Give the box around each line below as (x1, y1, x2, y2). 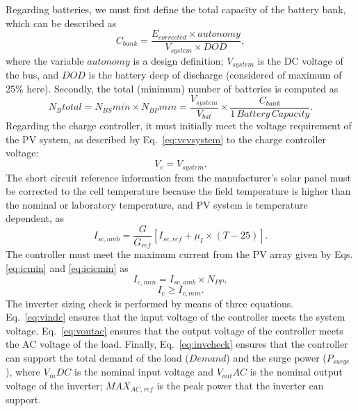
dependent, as (6, 211, 65, 225)
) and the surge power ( (226, 350, 327, 364)
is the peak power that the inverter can (156, 378, 324, 392)
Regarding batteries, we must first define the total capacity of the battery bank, (6, 2, 346, 16)
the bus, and (6, 67, 59, 82)
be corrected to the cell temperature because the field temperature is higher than (6, 184, 351, 198)
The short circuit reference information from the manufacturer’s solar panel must (6, 170, 351, 184)
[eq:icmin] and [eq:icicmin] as (6, 261, 129, 275)
